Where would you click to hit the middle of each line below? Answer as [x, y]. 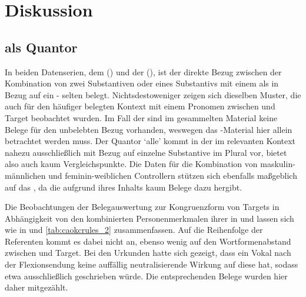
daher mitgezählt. [36, 287]
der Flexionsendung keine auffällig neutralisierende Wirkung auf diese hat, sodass [152, 264]
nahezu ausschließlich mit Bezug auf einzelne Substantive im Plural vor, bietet [146, 152]
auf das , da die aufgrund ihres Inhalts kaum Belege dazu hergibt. [124, 187]
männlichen [25, 175]
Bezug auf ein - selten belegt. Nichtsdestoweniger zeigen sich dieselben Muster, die [153, 94]
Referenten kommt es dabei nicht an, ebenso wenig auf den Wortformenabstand [148, 241]
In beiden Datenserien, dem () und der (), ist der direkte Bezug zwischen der [143, 71]
